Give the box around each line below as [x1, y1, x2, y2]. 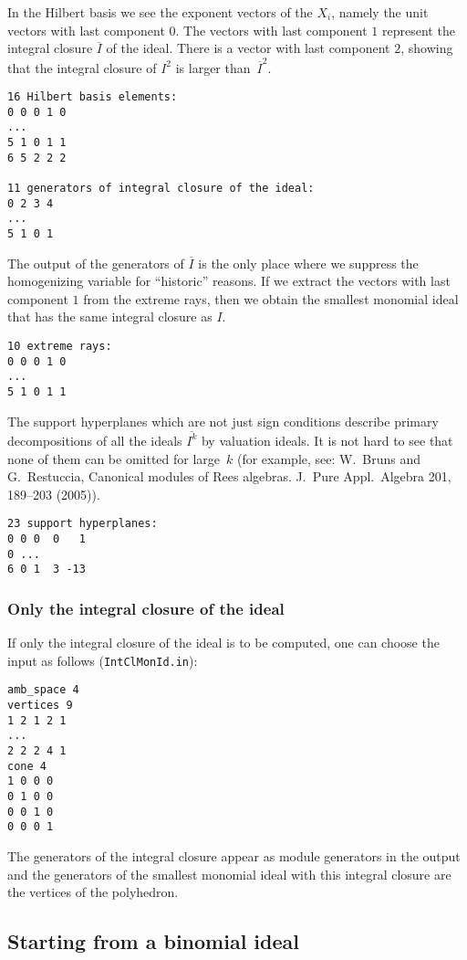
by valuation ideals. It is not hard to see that [201, 430, 453, 449]
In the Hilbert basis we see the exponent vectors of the [7, 3, 313, 21]
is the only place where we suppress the [198, 253, 419, 272]
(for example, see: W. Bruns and [236, 448, 421, 468]
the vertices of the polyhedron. [7, 882, 179, 902]
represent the [382, 20, 455, 39]
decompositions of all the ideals [7, 430, 182, 449]
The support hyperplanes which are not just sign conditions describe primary [7, 411, 439, 430]
